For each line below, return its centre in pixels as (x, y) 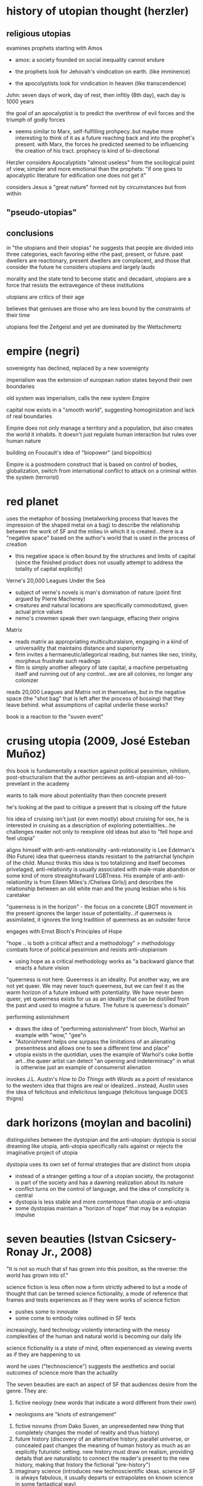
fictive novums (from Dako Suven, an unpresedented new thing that (99, 1426)
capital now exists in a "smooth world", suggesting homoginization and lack (101, 410)
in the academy (50, 784)
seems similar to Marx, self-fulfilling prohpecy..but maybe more (94, 131)
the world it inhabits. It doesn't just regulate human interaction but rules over (101, 435)
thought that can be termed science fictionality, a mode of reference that (97, 1293)
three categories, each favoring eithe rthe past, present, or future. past (95, 254)
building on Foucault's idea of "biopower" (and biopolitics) (79, 453)
